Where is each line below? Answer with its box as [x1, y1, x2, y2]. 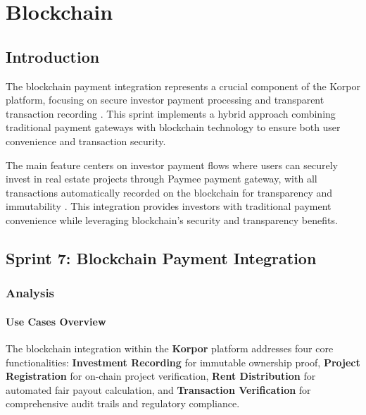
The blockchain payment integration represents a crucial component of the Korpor [6, 78, 360, 93]
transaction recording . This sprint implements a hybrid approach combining [6, 106, 336, 120]
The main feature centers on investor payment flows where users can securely [6, 157, 338, 172]
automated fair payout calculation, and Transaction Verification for [6, 382, 311, 397]
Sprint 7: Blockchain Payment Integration [6, 247, 317, 268]
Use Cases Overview [6, 314, 106, 328]
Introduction [6, 45, 100, 67]
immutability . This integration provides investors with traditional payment [6, 199, 332, 213]
